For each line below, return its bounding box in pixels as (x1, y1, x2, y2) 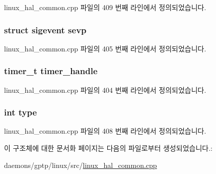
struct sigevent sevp (4, 23, 87, 36)
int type (4, 106, 37, 119)
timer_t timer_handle (4, 65, 98, 77)
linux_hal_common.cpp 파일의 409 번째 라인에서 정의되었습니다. (4, 2, 206, 12)
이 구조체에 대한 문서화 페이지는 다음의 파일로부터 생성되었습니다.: (4, 143, 212, 153)
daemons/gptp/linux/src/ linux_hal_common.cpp (4, 159, 157, 170)
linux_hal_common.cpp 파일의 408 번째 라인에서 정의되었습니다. (4, 126, 206, 136)
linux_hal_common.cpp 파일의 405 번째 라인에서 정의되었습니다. (4, 43, 206, 53)
